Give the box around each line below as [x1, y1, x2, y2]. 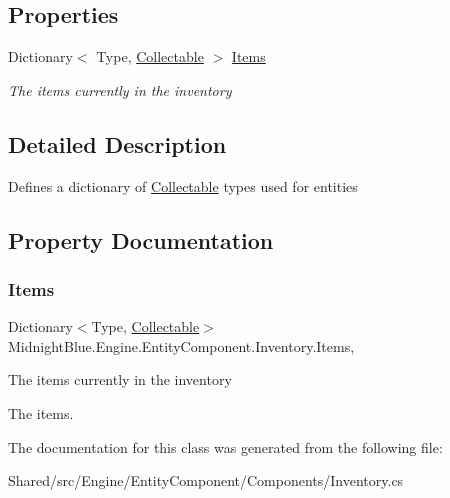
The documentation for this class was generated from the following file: [8, 436, 443, 457]
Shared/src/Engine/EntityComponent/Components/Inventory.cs [8, 470, 404, 491]
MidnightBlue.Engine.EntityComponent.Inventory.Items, [8, 335, 355, 356]
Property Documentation [8, 224, 274, 255]
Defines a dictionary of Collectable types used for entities [8, 175, 358, 196]
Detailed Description [8, 128, 227, 159]
